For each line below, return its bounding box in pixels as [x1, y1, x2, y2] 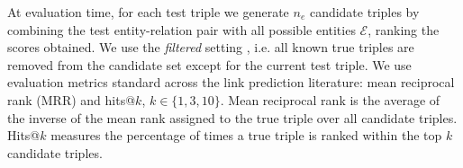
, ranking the [368, 20, 440, 39]
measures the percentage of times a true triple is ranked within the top [50, 126, 442, 145]
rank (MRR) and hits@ [7, 90, 136, 109]
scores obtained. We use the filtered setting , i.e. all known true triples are [7, 38, 414, 57]
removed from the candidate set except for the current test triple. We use [7, 55, 412, 74]
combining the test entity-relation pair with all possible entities [7, 20, 356, 39]
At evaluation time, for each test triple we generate [7, 3, 289, 21]
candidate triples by [309, 3, 420, 21]
